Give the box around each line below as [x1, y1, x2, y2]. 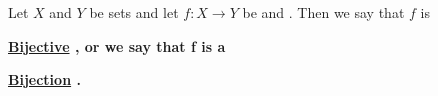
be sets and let [89, 2, 179, 22]
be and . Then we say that [242, 2, 405, 22]
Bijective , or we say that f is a [8, 35, 226, 56]
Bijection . [8, 69, 81, 90]
